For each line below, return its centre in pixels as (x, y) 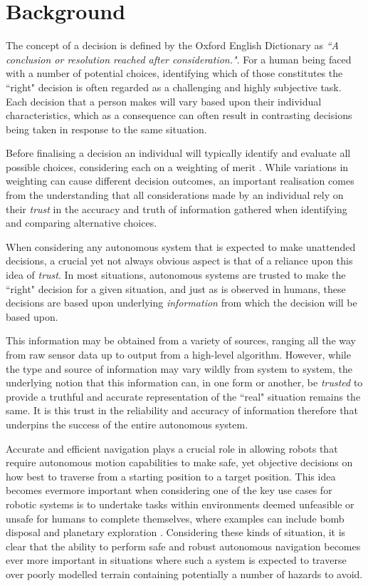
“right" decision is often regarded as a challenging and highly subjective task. (174, 87)
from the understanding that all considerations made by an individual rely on (175, 195)
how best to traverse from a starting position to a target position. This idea (171, 476)
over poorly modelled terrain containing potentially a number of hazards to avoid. (184, 574)
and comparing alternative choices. (82, 223)
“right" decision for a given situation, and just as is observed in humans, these (176, 288)
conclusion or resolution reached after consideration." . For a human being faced (179, 59)
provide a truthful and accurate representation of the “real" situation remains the (183, 396)
